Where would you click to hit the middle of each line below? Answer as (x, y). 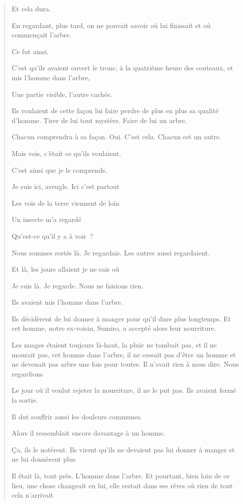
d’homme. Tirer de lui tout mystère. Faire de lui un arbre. (99, 120)
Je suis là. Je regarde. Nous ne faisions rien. (77, 285)
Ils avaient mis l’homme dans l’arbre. (67, 302)
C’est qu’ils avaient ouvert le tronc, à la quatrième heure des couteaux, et (122, 68)
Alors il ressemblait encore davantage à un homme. (88, 433)
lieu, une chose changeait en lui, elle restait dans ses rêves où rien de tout (122, 485)
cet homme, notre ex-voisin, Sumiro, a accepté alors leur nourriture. (114, 328)
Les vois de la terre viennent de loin (65, 203)
